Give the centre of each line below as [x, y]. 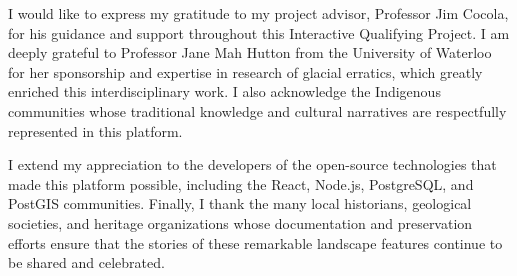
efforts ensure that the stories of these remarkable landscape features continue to [255, 242]
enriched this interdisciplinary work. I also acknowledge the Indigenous [224, 91]
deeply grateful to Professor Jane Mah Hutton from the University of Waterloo [250, 52]
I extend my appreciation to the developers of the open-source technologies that [252, 164]
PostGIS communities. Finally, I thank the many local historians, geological [240, 203]
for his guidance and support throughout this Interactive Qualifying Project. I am [259, 32]
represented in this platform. [95, 130]
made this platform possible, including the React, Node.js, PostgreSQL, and [241, 183]
